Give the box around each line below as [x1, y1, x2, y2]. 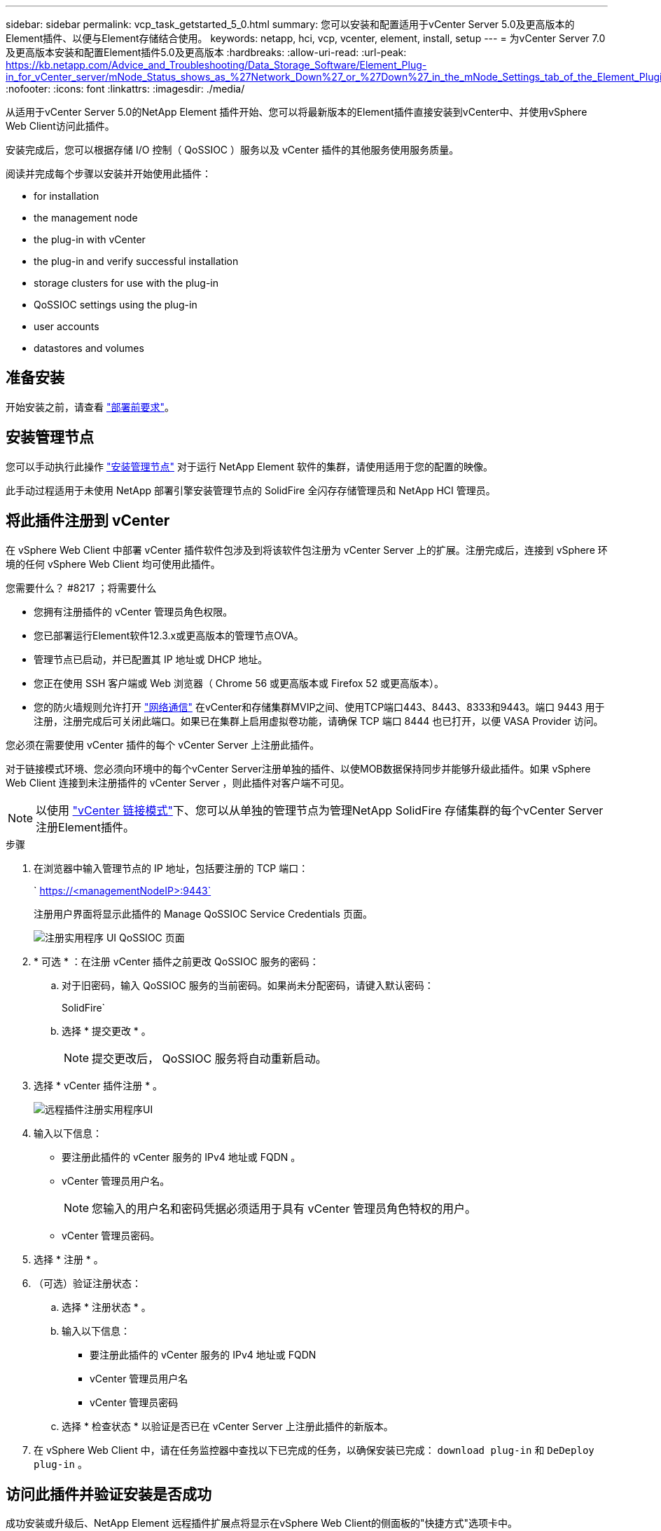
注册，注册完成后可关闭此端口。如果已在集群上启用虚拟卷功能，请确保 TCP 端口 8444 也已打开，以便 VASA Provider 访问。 [34, 714, 604, 727]
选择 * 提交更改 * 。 [62, 1024, 151, 1037]
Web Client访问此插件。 [6, 120, 115, 132]
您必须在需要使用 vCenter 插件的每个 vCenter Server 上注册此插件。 [6, 738, 320, 751]
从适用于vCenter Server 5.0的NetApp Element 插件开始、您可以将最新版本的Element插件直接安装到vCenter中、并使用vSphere [6, 106, 587, 118]
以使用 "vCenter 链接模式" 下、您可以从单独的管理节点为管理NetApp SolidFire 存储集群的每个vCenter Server [36, 803, 604, 817]
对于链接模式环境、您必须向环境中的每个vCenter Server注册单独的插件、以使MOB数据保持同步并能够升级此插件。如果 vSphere [6, 762, 591, 775]
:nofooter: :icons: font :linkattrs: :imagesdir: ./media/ [6, 83, 245, 95]
